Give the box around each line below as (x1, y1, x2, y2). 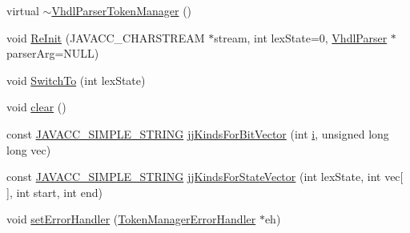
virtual (6, 2, 39, 18)
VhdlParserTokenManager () (51, 2, 192, 18)
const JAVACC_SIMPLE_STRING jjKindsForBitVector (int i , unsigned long (6, 125, 389, 142)
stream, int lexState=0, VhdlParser (214, 29, 388, 46)
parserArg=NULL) (6, 45, 99, 62)
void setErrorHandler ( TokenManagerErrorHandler (6, 211, 256, 227)
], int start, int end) (6, 183, 102, 200)
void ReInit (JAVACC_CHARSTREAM (6, 29, 205, 46)
